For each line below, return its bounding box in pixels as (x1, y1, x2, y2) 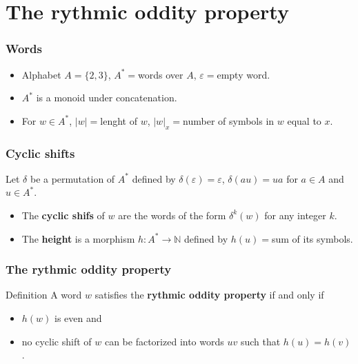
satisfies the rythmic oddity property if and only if (95, 287, 324, 302)
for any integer (264, 208, 326, 222)
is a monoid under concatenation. (36, 90, 177, 105)
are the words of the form (118, 208, 226, 222)
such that (240, 334, 281, 348)
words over (138, 67, 183, 81)
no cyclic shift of (21, 334, 92, 348)
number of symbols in (183, 113, 275, 128)
